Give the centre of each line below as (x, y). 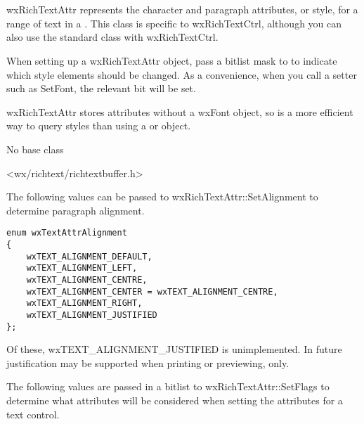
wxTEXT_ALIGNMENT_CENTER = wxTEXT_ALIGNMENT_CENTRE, (152, 291)
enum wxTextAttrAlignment (67, 233)
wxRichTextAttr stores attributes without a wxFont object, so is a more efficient (180, 111)
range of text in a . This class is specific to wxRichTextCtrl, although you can (174, 23)
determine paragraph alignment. (76, 210)
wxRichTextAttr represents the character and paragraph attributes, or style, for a (182, 9)
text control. (33, 414)
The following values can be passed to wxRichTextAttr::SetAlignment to (162, 197)
